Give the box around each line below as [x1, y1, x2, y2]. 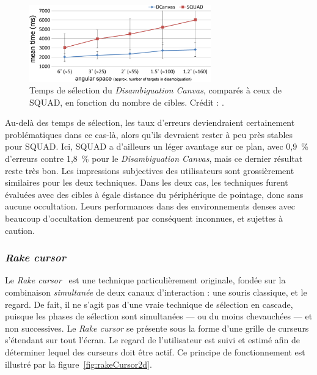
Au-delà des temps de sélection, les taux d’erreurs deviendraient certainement [5, 116, 295, 129]
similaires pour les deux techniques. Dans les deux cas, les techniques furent [5, 176, 288, 189]
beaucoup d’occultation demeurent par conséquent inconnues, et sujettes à [5, 212, 283, 225]
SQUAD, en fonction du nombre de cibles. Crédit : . [29, 95, 224, 108]
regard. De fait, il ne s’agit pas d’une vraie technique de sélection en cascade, [5, 297, 293, 310]
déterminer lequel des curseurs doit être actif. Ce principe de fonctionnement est [5, 346, 305, 358]
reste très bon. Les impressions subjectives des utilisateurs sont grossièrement [5, 164, 294, 177]
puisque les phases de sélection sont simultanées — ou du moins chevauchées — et [5, 310, 313, 322]
